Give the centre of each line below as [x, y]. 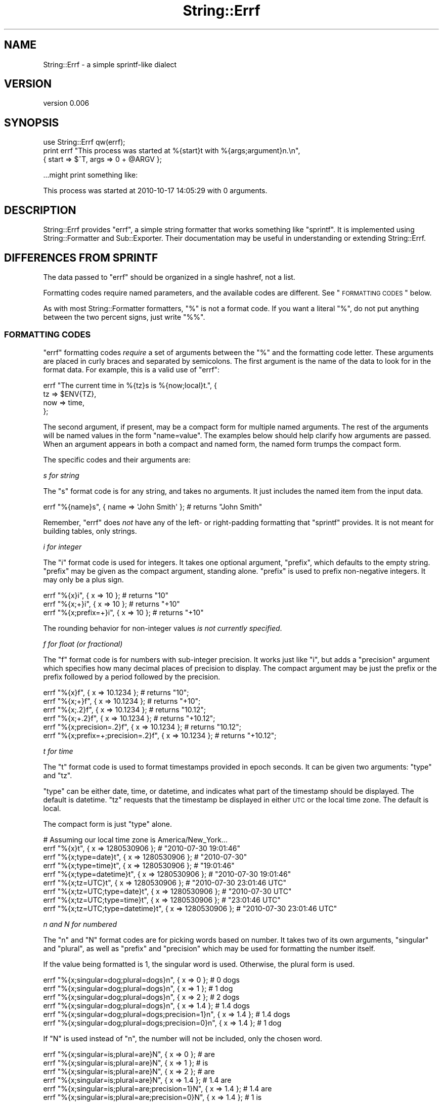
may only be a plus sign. [83, 579]
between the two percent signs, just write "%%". [124, 317]
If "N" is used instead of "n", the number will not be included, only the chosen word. [183, 1038]
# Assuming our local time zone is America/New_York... [136, 839]
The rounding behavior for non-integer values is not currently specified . [163, 628]
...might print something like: [91, 175]
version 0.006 [66, 103]
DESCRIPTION [40, 210]
